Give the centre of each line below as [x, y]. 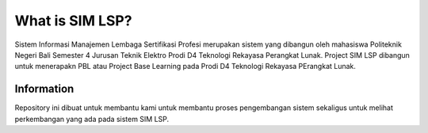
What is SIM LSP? [73, 21]
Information [44, 89]
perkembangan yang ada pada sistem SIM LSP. [92, 119]
